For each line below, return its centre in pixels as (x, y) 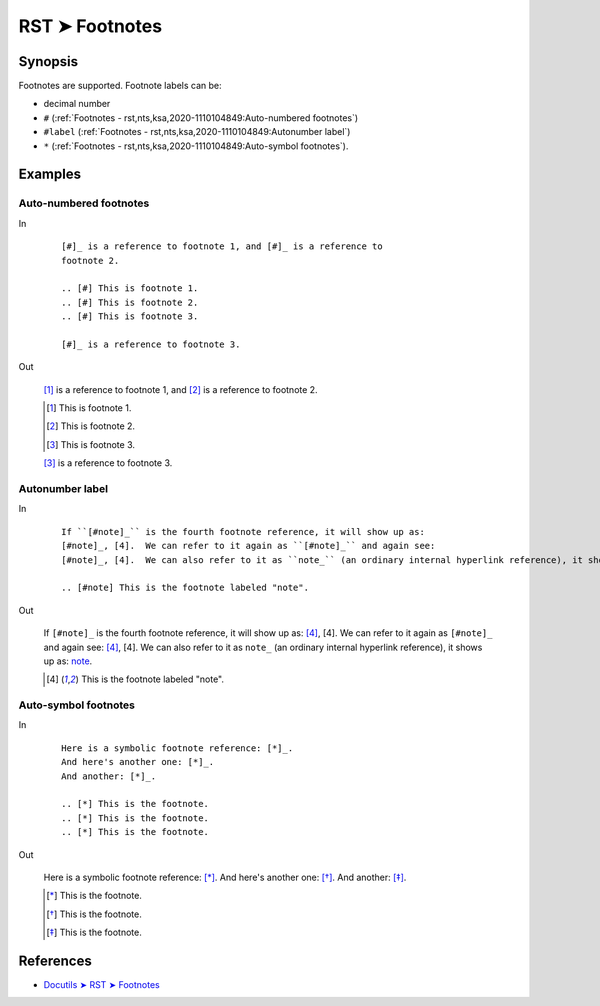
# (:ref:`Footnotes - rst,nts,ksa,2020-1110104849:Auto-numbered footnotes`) (201, 117)
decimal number (77, 104)
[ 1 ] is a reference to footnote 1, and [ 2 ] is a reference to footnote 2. (181, 389)
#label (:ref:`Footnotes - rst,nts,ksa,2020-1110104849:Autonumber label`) (197, 132)
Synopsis (48, 61)
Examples (50, 174)
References (55, 960)
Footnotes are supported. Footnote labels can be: (120, 86)
